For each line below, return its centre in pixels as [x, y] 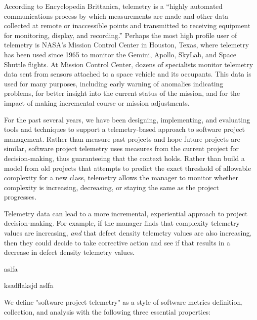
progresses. [20, 197]
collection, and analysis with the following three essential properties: [107, 311]
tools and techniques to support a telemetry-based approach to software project [125, 129]
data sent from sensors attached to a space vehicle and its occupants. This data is [128, 74]
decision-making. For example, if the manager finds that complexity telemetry [122, 223]
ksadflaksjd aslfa [29, 285]
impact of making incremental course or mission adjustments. [97, 102]
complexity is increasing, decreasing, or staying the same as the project [111, 187]
